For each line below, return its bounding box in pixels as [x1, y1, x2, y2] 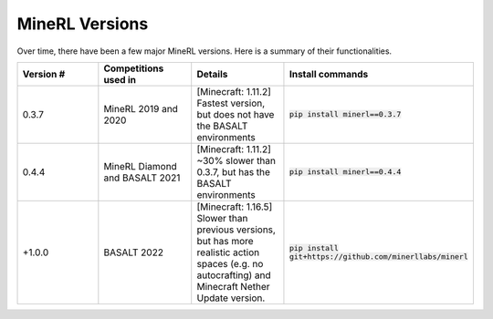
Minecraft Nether [196, 280, 270, 293]
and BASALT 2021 [103, 171, 181, 184]
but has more [196, 234, 255, 247]
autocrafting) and [196, 269, 271, 282]
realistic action [196, 246, 260, 259]
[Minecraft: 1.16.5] [196, 201, 273, 213]
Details [196, 67, 228, 80]
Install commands [288, 67, 369, 80]
